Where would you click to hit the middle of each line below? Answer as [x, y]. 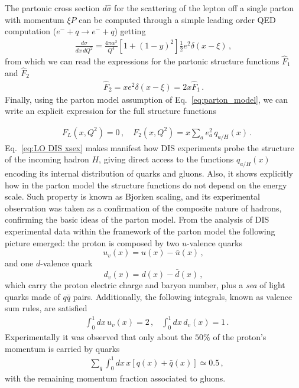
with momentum [35, 19]
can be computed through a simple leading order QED [177, 19]
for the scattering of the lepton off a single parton [204, 8]
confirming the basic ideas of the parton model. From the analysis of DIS [137, 219]
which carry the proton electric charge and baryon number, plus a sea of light [145, 285]
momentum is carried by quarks [62, 348]
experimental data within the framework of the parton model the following [140, 231]
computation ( [31, 31]
